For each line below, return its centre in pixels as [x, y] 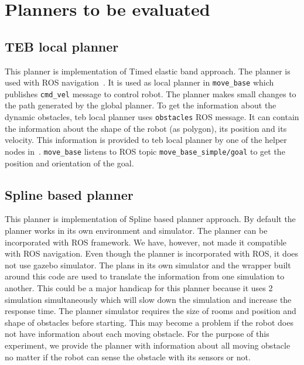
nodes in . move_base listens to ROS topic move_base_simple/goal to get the [145, 151]
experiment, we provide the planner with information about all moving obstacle [148, 345]
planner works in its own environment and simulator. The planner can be [136, 230]
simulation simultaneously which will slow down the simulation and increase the [148, 299]
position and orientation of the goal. [69, 163]
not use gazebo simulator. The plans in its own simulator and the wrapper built [148, 265]
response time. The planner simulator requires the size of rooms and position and [151, 311]
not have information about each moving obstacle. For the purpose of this [137, 334]
